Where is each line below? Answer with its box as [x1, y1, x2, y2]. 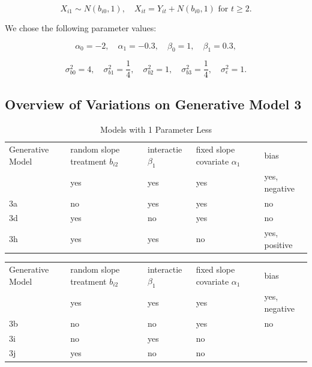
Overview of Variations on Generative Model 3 [5, 94, 302, 113]
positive [264, 238, 293, 250]
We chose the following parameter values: [5, 22, 157, 34]
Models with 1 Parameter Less [100, 123, 212, 135]
